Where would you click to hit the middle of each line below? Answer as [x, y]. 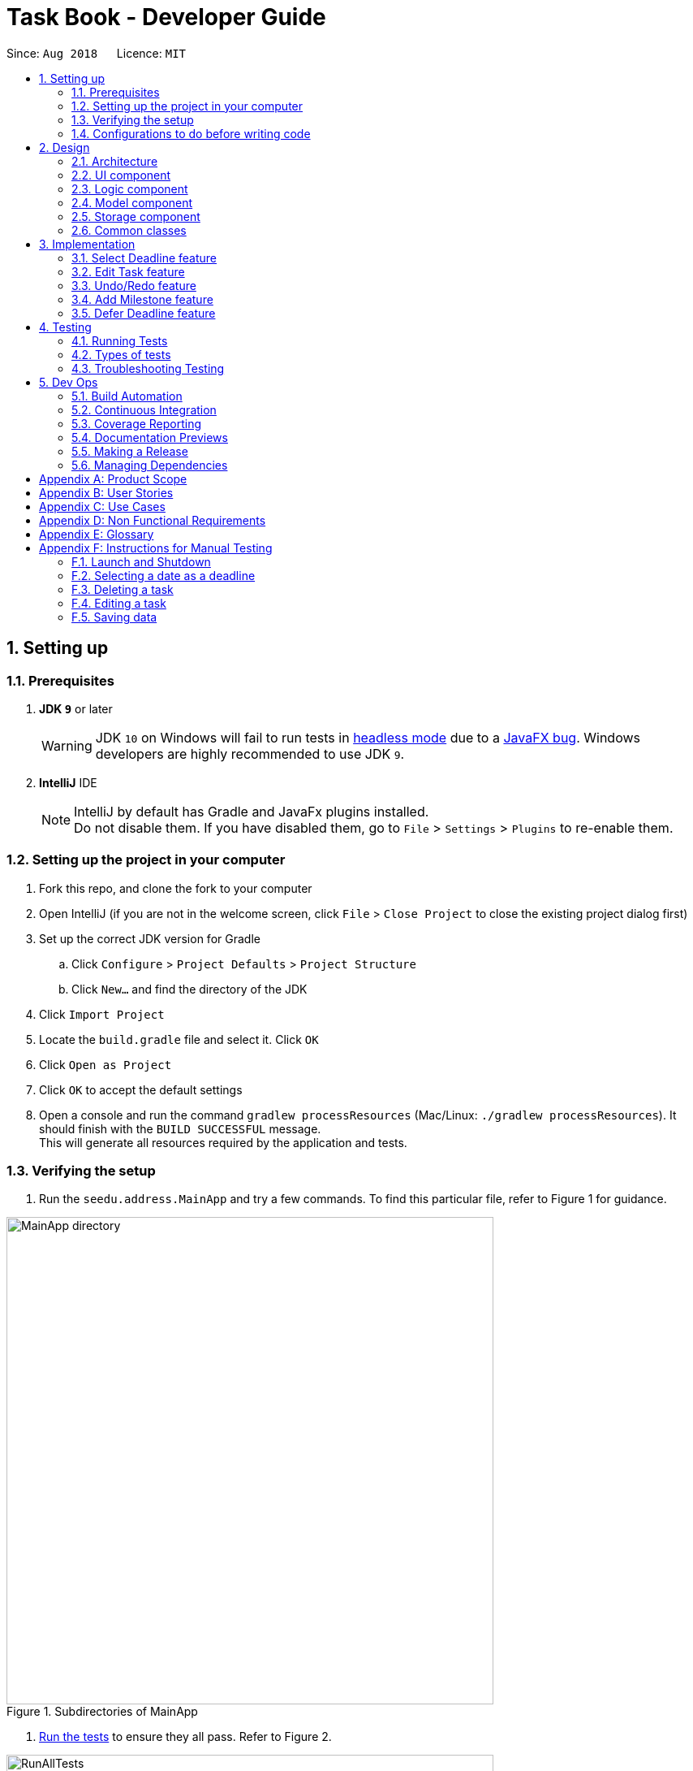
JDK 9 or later [76, 708]
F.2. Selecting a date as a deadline [164, 575]
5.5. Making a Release [130, 451]
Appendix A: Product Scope [113, 478]
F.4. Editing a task [119, 603]
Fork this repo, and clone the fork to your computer [176, 888]
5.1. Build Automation [127, 396]
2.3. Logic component [130, 188]
